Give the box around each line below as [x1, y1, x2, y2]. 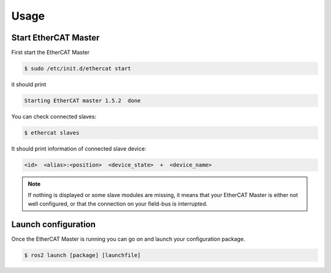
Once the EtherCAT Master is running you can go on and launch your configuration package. [11, 235, 245, 242]
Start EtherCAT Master [11, 32, 100, 43]
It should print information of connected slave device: [11, 144, 146, 152]
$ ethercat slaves [24, 129, 80, 136]
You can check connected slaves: [11, 113, 97, 120]
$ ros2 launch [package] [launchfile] [24, 252, 141, 258]
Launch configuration [11, 219, 96, 230]
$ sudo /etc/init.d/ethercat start [24, 65, 131, 72]
